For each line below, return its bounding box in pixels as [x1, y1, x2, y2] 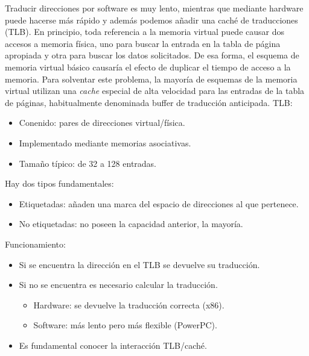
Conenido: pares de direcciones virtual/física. [19, 116, 185, 129]
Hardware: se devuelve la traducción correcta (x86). [33, 298, 225, 311]
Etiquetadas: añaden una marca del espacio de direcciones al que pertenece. [19, 197, 299, 210]
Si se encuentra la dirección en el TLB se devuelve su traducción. [19, 258, 260, 270]
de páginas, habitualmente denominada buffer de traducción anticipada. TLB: [5, 96, 293, 108]
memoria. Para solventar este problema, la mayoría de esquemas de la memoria [5, 72, 298, 85]
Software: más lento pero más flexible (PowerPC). [33, 319, 217, 331]
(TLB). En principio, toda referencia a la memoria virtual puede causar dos [5, 25, 284, 38]
